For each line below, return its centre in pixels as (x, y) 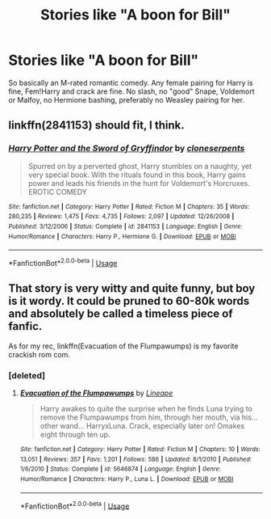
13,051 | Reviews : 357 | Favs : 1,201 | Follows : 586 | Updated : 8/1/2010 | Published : (136, 459)
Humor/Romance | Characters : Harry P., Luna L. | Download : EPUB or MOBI (127, 479)
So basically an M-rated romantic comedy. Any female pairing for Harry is (131, 82)
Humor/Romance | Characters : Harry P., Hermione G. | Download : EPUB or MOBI (122, 236)
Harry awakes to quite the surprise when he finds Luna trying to (146, 409)
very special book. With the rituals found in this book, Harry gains (137, 175)
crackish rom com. (40, 354)
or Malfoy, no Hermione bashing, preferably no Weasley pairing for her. (126, 99)
